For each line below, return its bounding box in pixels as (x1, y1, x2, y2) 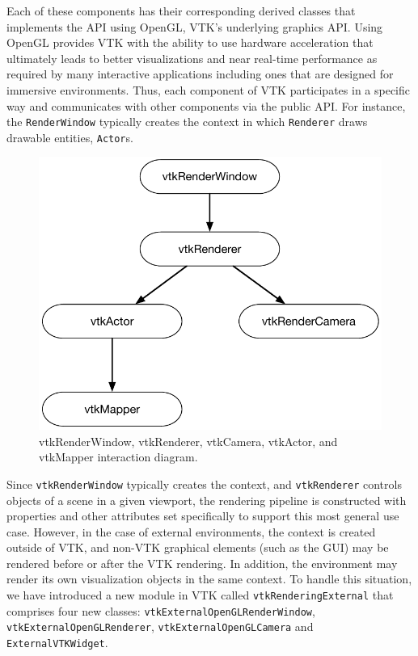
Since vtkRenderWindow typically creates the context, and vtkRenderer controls (6, 475, 402, 492)
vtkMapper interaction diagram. (39, 448, 198, 465)
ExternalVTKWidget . (6, 634, 108, 651)
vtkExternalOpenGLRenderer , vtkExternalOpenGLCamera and (6, 618, 314, 635)
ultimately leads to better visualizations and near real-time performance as (6, 49, 378, 66)
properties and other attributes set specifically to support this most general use (6, 507, 399, 524)
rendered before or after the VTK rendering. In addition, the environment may (6, 554, 398, 571)
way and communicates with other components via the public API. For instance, (6, 97, 406, 114)
